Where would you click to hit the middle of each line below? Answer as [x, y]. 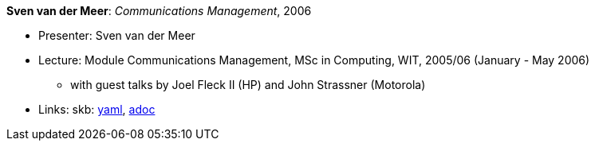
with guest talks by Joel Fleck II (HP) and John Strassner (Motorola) [248, 85]
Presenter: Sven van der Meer [117, 35]
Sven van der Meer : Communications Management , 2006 [159, 11]
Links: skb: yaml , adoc [97, 109]
